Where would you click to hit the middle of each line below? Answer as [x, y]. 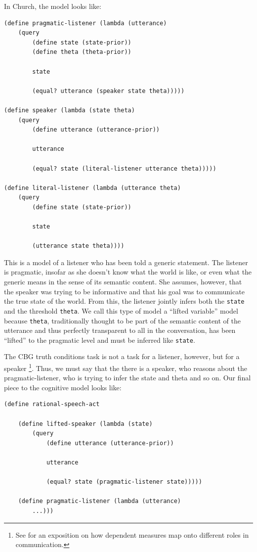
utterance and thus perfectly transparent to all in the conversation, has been [120, 330]
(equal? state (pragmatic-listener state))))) [124, 482]
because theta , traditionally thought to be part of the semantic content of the [122, 320]
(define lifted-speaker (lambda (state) [85, 424]
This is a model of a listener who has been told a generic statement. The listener [126, 262]
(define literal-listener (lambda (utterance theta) [92, 188]
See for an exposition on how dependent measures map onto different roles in [132, 534]
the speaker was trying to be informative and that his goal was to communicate [124, 291]
